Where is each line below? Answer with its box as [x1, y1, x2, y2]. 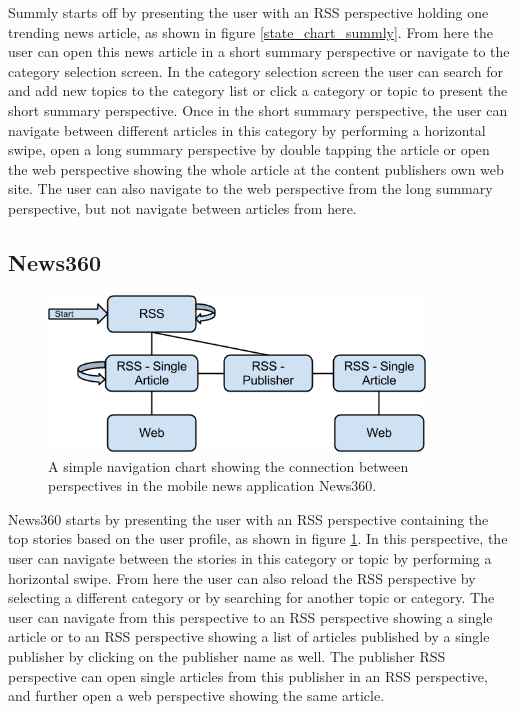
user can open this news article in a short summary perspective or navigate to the [8, 41, 510, 62]
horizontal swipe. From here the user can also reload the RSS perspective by [8, 567, 476, 588]
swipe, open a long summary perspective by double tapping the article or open [8, 139, 490, 160]
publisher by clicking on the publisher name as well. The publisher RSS [8, 646, 446, 667]
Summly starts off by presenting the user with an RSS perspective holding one [8, 2, 489, 22]
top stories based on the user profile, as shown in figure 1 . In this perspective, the [8, 528, 508, 549]
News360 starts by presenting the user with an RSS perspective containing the [8, 508, 489, 529]
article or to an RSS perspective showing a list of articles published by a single [8, 626, 490, 647]
